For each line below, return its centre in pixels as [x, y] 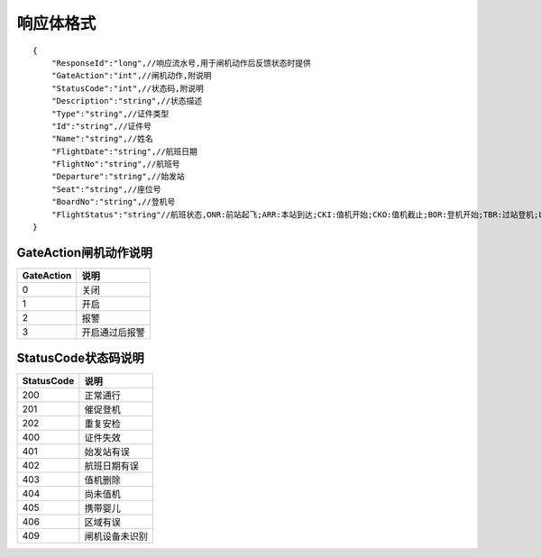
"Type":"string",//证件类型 [110, 114]
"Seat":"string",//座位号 [106, 189]
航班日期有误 [111, 466]
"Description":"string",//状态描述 [127, 101]
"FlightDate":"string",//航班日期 [124, 151]
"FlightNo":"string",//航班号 [115, 164]
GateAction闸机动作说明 [85, 252]
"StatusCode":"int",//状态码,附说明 [128, 88]
